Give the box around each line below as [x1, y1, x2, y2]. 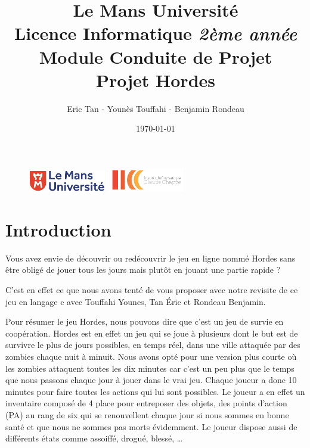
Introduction [5, 217, 111, 241]
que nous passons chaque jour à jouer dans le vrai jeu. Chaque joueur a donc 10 [5, 374, 297, 386]
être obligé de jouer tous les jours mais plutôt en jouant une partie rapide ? [5, 263, 281, 276]
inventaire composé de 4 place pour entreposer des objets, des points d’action [5, 397, 287, 409]
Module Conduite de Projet [39, 44, 272, 69]
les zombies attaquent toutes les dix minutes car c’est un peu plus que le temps [5, 362, 294, 374]
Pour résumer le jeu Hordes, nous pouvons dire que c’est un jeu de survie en [5, 315, 284, 328]
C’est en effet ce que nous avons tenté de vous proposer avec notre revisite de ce [5, 283, 298, 295]
